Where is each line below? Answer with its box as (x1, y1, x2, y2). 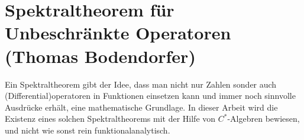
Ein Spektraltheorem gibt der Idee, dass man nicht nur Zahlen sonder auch (5, 78, 277, 90)
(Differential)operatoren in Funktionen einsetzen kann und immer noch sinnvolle (5, 89, 296, 102)
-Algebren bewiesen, (227, 112, 300, 125)
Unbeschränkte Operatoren (5, 21, 231, 45)
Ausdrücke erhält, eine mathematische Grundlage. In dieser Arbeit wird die (5, 101, 278, 113)
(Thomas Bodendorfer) (5, 44, 196, 68)
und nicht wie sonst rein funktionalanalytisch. (5, 124, 170, 136)
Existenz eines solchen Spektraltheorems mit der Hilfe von (5, 112, 216, 125)
